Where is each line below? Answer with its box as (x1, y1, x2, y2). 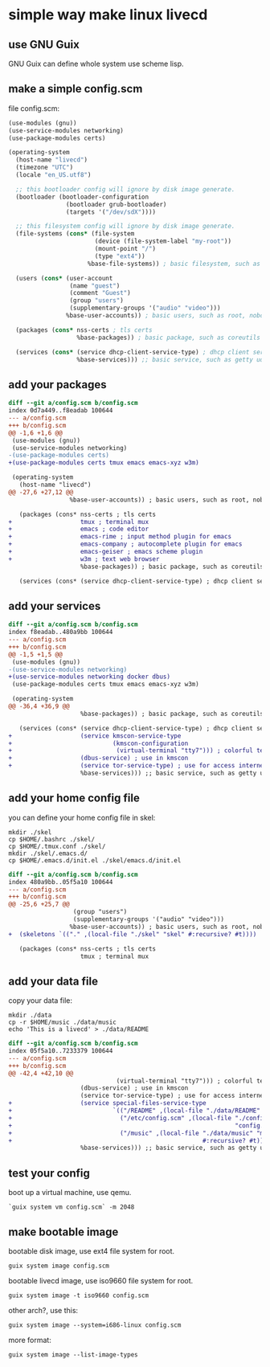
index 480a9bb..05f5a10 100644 (8, 878, 113, 886)
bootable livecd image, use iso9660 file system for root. (8, 1275, 194, 1285)
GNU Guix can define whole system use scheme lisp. (8, 59, 184, 68)
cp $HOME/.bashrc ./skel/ (8, 835, 95, 843)
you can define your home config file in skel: (8, 812, 156, 822)
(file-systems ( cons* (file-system (15, 230, 135, 238)
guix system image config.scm (8, 1262, 110, 1270)
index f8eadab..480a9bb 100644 (8, 628, 113, 636)
